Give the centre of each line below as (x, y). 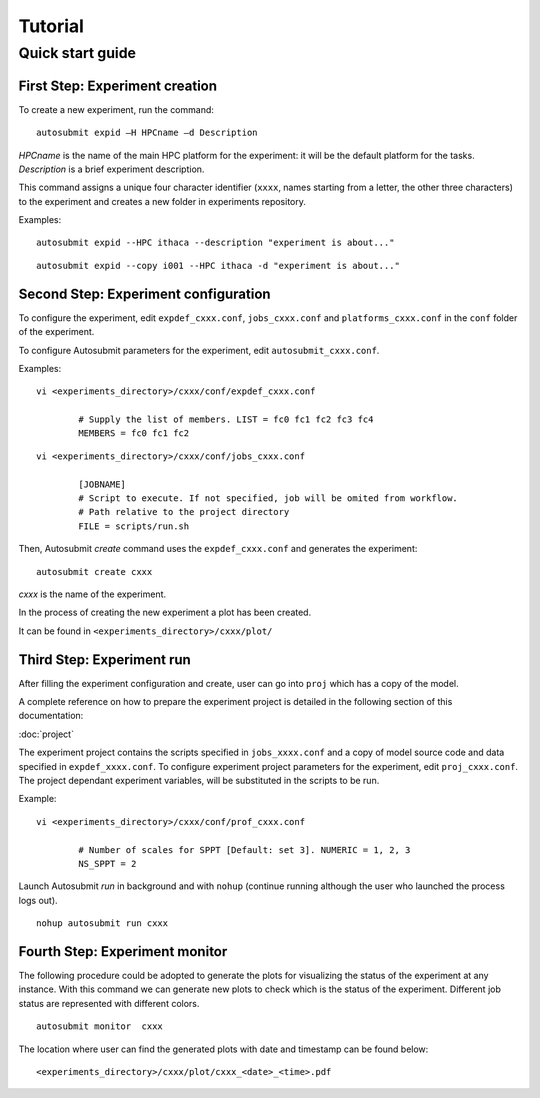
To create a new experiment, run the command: (116, 109)
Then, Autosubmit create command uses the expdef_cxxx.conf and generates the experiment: (218, 549)
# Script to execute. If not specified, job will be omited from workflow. (268, 498)
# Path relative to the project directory (184, 512)
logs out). (38, 900)
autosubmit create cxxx (94, 571)
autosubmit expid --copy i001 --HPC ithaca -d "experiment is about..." (218, 265)
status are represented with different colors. (109, 1003)
